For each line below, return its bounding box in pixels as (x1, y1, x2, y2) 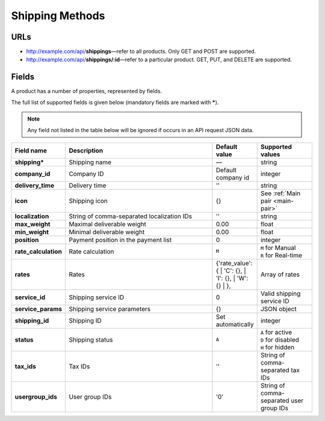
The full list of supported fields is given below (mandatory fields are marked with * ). (11, 98, 219, 106)
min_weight (14, 228, 49, 236)
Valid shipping (260, 289, 301, 297)
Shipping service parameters (69, 304, 151, 313)
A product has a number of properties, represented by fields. (11, 88, 162, 95)
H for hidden (260, 343, 295, 351)
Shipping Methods (11, 9, 105, 22)
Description (69, 146, 104, 154)
